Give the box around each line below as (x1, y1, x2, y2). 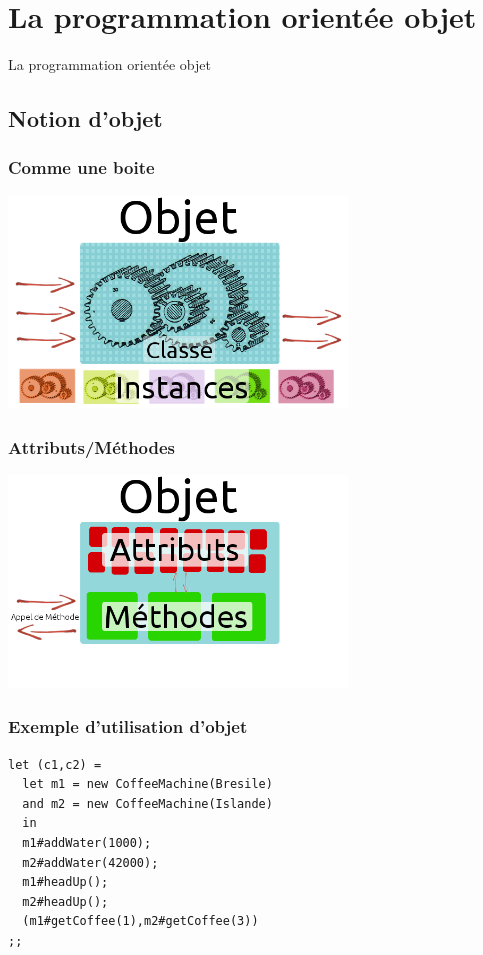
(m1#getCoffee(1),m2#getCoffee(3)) (22, 914, 259, 929)
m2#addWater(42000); (22, 855, 159, 870)
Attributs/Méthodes (8, 434, 176, 459)
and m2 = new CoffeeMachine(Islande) (22, 796, 273, 811)
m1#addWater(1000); (22, 835, 152, 850)
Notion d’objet (8, 103, 163, 134)
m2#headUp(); (22, 894, 109, 909)
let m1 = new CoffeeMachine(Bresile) (22, 777, 273, 792)
